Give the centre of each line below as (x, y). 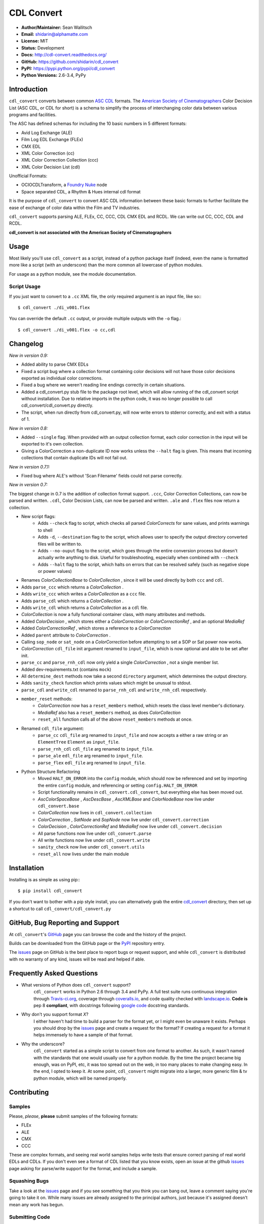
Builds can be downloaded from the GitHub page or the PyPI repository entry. (87, 943)
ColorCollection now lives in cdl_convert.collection (95, 813)
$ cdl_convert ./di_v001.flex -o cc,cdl (67, 330)
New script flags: (38, 516)
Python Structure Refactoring (51, 772)
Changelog (26, 343)
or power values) (55, 571)
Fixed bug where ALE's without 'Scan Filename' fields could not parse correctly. (102, 475)
